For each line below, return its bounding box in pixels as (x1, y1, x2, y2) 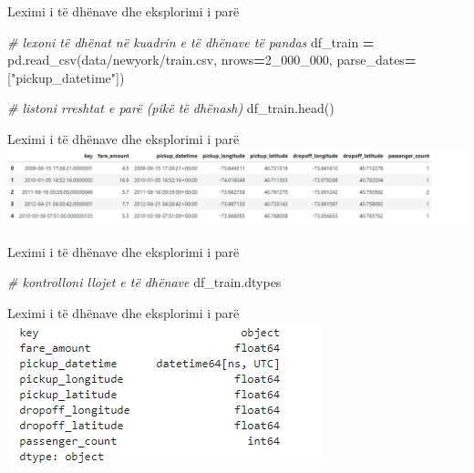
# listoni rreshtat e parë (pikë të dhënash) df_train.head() (7, 98, 335, 118)
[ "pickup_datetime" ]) (7, 67, 125, 87)
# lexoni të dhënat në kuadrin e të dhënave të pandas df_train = (7, 32, 375, 51)
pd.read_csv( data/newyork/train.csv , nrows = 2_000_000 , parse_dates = (7, 50, 417, 69)
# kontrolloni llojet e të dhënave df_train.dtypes (7, 272, 282, 292)
